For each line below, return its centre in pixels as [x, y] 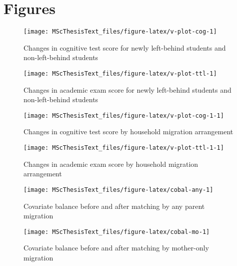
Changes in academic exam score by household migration [111, 164]
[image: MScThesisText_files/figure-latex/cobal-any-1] [118, 190]
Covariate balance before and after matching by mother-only [116, 248]
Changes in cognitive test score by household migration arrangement [128, 131]
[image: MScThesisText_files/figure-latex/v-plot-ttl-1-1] [124, 148]
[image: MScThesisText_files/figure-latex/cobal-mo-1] [117, 232]
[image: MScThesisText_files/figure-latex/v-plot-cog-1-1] [124, 115]
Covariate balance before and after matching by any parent [114, 206]
